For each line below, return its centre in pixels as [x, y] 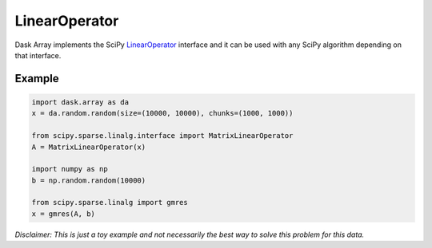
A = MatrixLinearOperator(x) [89, 147]
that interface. [38, 55]
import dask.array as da [80, 102]
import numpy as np [70, 169]
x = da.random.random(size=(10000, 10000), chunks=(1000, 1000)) [162, 113]
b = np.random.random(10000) [89, 180]
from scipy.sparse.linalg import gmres [110, 203]
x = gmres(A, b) [64, 214]
